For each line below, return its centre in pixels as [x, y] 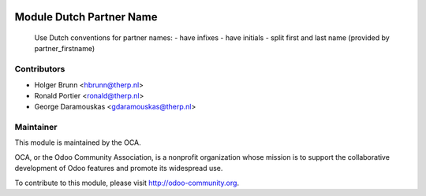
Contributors [40, 69]
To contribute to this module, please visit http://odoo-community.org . [127, 183]
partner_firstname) [65, 49]
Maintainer [36, 128]
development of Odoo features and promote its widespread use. [119, 168]
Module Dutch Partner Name [86, 17]
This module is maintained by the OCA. [78, 142]
